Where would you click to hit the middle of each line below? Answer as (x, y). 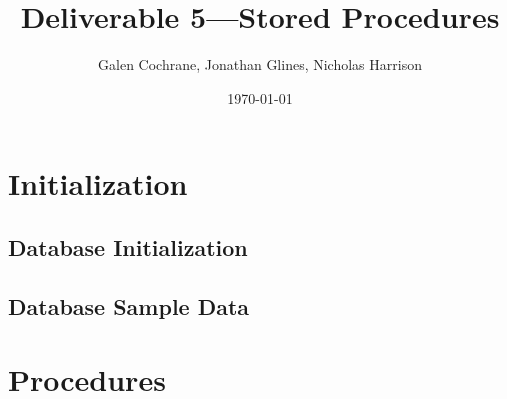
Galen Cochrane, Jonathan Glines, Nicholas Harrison (260, 64)
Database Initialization (128, 246)
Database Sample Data (129, 305)
